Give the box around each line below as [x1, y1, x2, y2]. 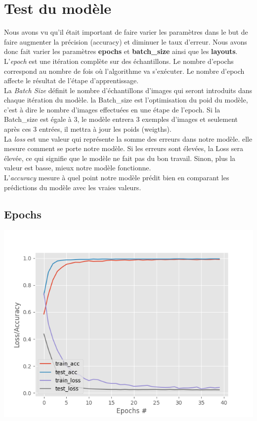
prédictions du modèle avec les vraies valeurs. [4, 182, 141, 192]
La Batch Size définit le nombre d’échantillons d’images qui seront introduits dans [4, 85, 253, 95]
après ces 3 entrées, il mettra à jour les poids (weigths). [4, 124, 171, 134]
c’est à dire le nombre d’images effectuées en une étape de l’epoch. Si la [4, 104, 220, 114]
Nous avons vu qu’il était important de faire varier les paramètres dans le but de [4, 27, 248, 37]
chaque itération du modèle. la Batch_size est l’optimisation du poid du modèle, [4, 95, 248, 105]
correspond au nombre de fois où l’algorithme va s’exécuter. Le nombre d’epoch [4, 65, 245, 76]
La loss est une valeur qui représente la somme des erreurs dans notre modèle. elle [4, 133, 253, 144]
